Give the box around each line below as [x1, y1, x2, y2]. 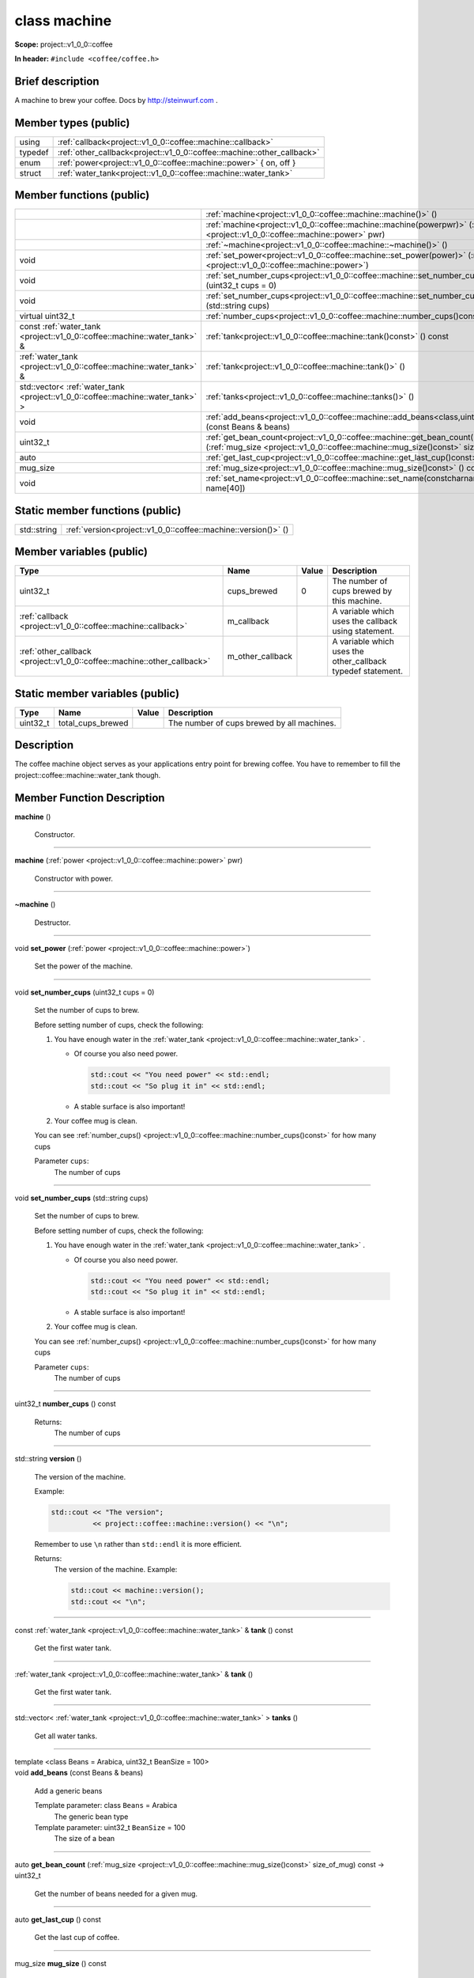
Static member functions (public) [14, 503, 182, 517]
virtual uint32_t [19, 311, 75, 322]
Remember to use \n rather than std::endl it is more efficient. [34, 1539, 243, 1548]
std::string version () [14, 1454, 82, 1464]
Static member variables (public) [14, 687, 180, 700]
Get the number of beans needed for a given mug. [34, 1889, 197, 1898]
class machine [14, 12, 112, 29]
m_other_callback [227, 651, 292, 662]
